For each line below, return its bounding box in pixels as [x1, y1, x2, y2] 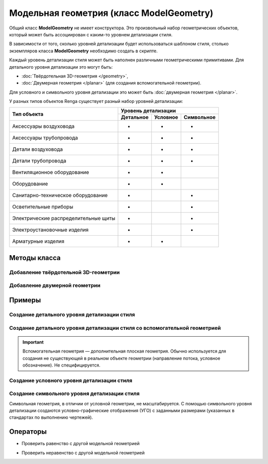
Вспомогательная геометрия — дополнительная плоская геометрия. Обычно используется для [22, 348, 226, 354]
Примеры [9, 296, 41, 304]
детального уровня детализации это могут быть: [9, 64, 113, 70]
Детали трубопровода [12, 157, 67, 164]
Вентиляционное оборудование [12, 169, 89, 176]
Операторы [9, 428, 47, 436]
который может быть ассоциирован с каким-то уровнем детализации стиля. [9, 31, 173, 37]
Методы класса [9, 254, 61, 262]
